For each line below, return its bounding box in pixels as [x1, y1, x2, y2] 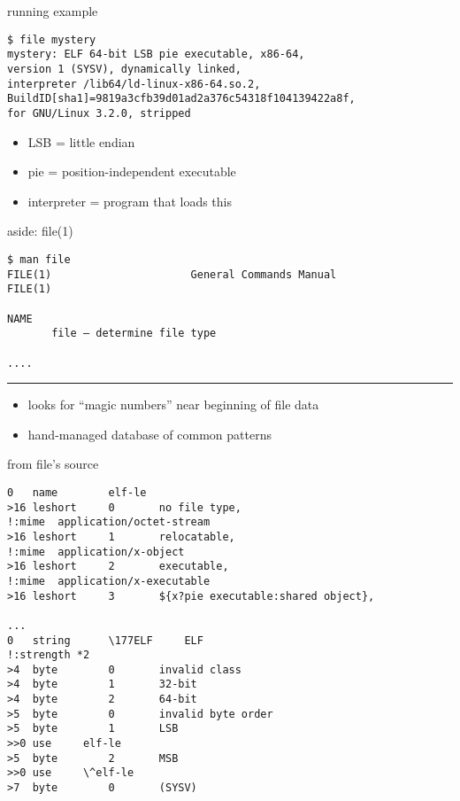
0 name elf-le [7, 486, 147, 499]
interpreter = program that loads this [27, 191, 232, 210]
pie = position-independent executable [27, 162, 236, 181]
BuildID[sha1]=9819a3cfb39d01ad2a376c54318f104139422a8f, [7, 92, 356, 105]
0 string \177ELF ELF [7, 634, 203, 647]
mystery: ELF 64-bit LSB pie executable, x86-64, [7, 48, 305, 61]
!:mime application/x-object [7, 545, 185, 558]
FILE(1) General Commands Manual [7, 268, 337, 281]
